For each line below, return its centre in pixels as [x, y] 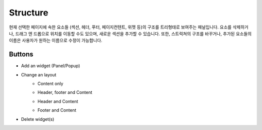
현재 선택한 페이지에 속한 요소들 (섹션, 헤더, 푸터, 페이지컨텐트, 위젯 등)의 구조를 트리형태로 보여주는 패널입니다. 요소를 [120, 27]
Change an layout [39, 74]
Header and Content [58, 101]
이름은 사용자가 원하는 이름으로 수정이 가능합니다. [56, 41]
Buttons [21, 54]
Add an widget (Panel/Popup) [50, 66]
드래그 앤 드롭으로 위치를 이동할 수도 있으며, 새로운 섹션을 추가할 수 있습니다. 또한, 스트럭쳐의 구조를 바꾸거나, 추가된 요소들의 [133, 33]
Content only [50, 84]
